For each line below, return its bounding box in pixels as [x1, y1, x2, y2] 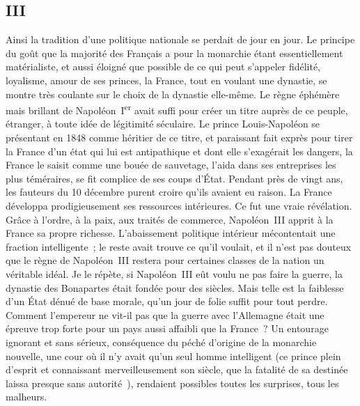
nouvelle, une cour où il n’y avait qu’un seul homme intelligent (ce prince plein [6, 348, 341, 363]
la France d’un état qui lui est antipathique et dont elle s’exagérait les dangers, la [6, 143, 353, 158]
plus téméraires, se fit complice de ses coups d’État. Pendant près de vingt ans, [6, 171, 343, 185]
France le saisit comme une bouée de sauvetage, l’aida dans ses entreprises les [6, 157, 336, 172]
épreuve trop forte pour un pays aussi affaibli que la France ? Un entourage [6, 321, 329, 336]
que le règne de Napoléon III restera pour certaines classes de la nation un [6, 253, 324, 267]
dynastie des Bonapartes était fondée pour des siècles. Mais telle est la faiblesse [6, 280, 344, 295]
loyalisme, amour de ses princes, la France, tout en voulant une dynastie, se [6, 72, 327, 87]
